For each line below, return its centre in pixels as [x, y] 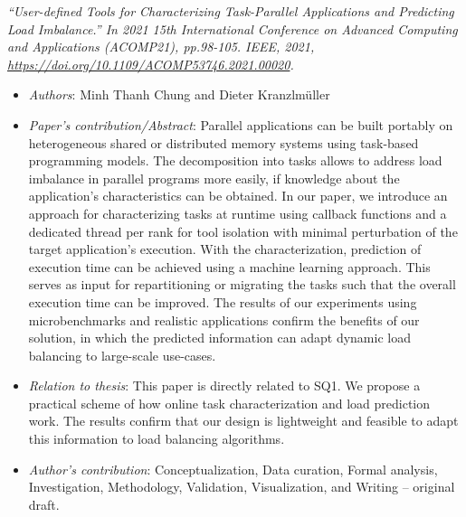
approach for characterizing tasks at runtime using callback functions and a [238, 213]
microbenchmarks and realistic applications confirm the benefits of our [224, 320]
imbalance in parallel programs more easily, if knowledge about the [214, 178]
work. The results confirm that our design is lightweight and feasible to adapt [243, 421]
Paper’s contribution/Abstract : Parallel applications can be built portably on [241, 124]
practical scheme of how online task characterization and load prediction [229, 403]
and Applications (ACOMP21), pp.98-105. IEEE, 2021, [161, 47]
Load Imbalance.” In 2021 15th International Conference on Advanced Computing [233, 28]
